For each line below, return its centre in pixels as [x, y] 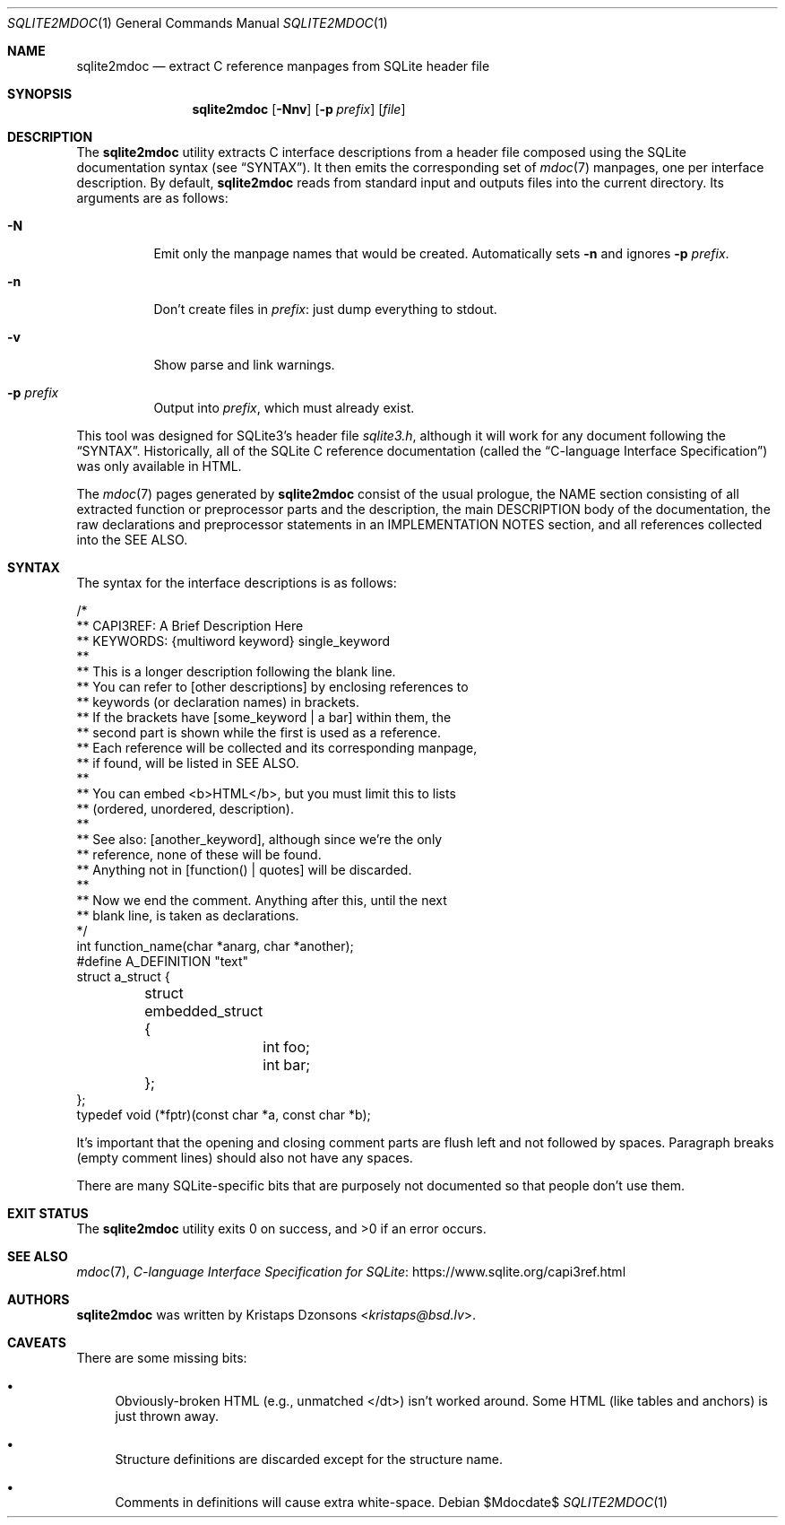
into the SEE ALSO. [132, 540]
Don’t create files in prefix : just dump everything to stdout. [325, 309]
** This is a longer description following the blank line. [236, 671]
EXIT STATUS [48, 1213]
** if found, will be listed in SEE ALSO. [188, 763]
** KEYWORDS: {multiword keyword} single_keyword [233, 641]
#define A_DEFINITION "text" [163, 961]
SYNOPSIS [40, 94]
